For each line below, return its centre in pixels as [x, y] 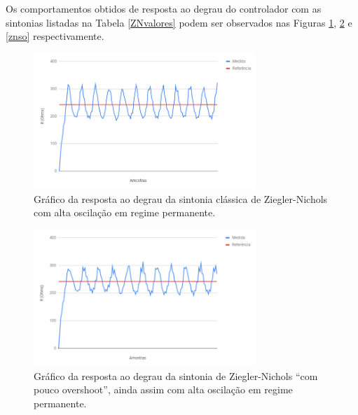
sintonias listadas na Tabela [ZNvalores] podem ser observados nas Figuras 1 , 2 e [179, 22]
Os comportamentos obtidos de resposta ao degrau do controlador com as [164, 8]
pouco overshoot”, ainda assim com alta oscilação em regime [163, 389]
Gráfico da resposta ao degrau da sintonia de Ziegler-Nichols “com [176, 375]
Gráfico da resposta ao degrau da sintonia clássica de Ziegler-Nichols [181, 198]
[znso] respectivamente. [55, 36]
